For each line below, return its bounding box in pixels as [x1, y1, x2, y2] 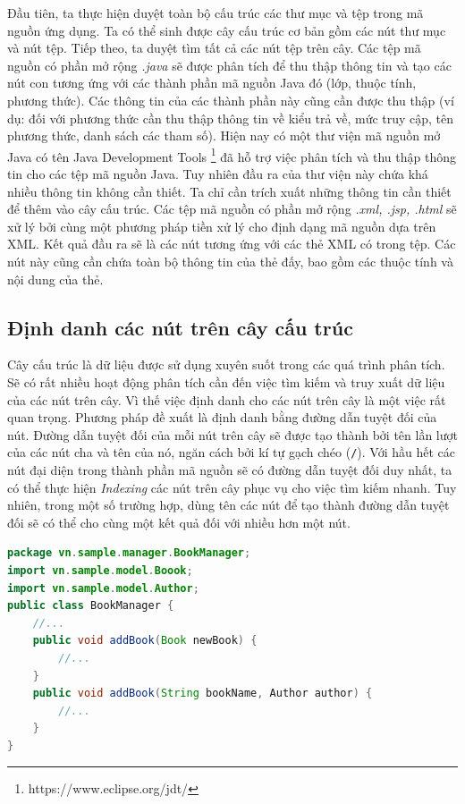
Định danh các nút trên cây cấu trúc [7, 313, 353, 341]
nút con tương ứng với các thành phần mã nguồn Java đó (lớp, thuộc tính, [7, 73, 417, 92]
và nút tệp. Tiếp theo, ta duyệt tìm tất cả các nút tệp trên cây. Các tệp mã [7, 38, 421, 57]
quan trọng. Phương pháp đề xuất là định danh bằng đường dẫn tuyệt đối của [7, 408, 437, 427]
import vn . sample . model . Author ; [7, 581, 199, 595]
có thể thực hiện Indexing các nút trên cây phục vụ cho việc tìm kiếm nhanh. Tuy [7, 478, 457, 496]
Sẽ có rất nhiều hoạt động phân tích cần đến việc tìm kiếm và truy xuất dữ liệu [7, 372, 445, 391]
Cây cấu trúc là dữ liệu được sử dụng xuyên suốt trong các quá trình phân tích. [7, 355, 445, 374]
